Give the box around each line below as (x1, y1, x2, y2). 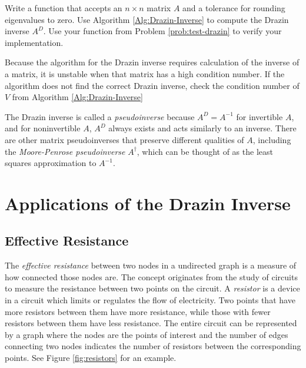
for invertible (236, 110, 283, 122)
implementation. (5, 36, 64, 48)
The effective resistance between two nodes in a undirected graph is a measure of (5, 259, 297, 271)
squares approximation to (5, 157, 97, 169)
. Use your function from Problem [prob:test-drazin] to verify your (43, 25, 282, 37)
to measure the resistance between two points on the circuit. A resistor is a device (5, 282, 300, 294)
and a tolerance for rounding (182, 2, 285, 14)
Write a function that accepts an (5, 2, 122, 14)
